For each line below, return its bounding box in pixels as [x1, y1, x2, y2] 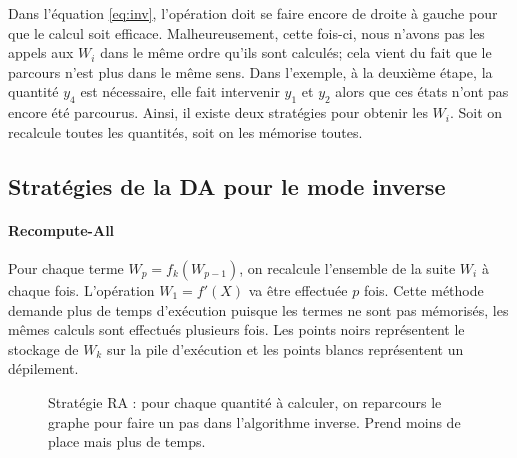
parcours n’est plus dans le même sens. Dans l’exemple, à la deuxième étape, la [8, 61, 493, 82]
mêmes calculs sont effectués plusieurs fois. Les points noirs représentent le [8, 319, 465, 340]
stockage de [8, 338, 79, 359]
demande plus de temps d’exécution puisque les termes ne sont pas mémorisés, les [8, 299, 509, 320]
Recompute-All [8, 219, 115, 240]
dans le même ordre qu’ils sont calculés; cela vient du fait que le [100, 42, 492, 63]
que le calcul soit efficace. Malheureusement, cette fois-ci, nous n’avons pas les [8, 22, 485, 43]
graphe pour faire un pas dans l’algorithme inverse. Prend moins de [48, 411, 461, 432]
